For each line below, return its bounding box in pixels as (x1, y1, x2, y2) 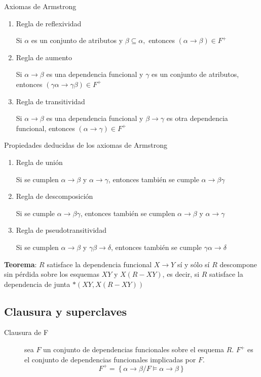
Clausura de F (4, 327, 49, 338)
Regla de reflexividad (16, 18, 82, 28)
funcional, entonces (16, 122, 75, 133)
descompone (219, 259, 257, 269)
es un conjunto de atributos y (31, 35, 123, 46)
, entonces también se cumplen (80, 207, 175, 218)
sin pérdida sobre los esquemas (4, 269, 99, 279)
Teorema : (4, 259, 37, 269)
